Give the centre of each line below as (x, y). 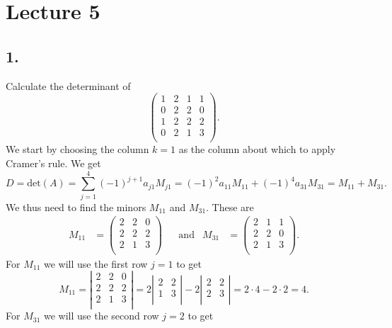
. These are (230, 207)
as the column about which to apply (257, 149)
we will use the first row (96, 263)
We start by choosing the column (77, 149)
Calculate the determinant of (68, 85)
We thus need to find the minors (76, 207)
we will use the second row (101, 316)
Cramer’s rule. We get (53, 163)
